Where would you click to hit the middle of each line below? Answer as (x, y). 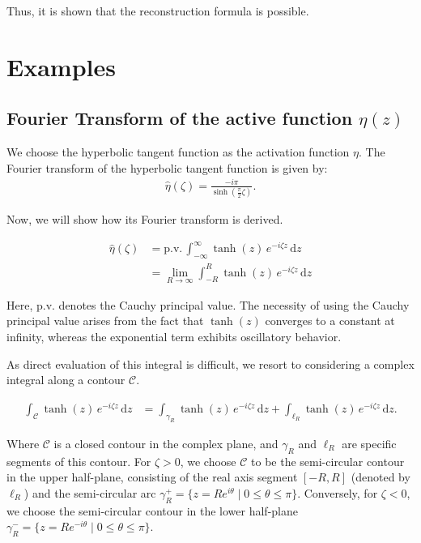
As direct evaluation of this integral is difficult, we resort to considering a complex (210, 363)
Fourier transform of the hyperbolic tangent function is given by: (167, 167)
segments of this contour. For (79, 461)
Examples (61, 66)
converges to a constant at (330, 321)
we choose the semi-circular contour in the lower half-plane (152, 510)
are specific (369, 443)
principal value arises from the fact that (105, 321)
